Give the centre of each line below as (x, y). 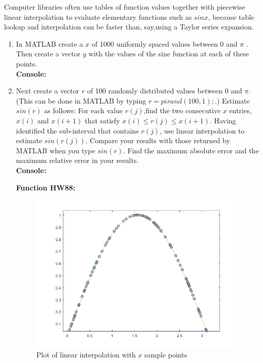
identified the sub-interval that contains (77, 130)
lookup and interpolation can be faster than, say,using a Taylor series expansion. (129, 27)
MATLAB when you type (55, 150)
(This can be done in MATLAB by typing (81, 100)
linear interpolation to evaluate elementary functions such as (98, 16)
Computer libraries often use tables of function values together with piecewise (125, 7)
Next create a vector (48, 91)
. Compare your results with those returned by (158, 140)
